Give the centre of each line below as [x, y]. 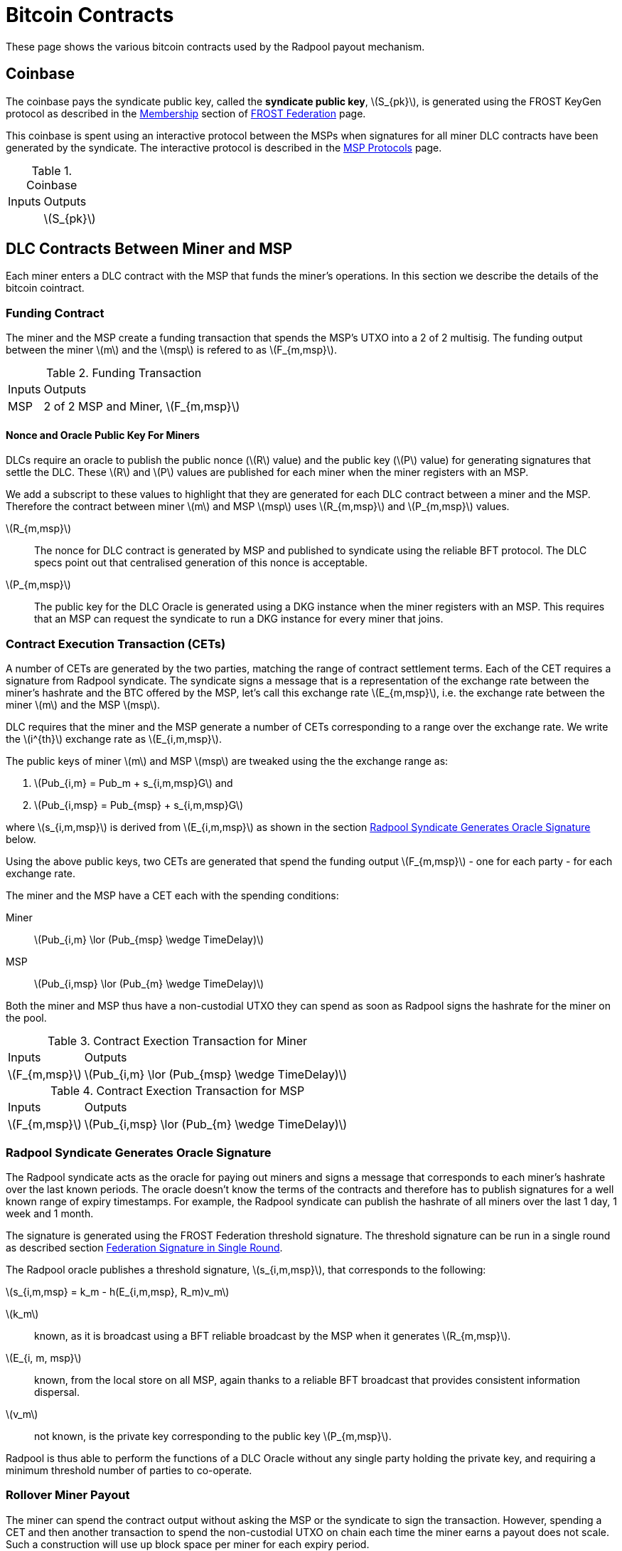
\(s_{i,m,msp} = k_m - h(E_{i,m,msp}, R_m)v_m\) [118, 1291]
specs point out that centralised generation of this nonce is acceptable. [201, 563]
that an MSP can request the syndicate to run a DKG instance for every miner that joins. [239, 619]
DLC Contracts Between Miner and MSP [149, 249]
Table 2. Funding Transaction [124, 373]
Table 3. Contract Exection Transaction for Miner [178, 1041]
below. [21, 840]
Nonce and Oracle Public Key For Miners [103, 435]
